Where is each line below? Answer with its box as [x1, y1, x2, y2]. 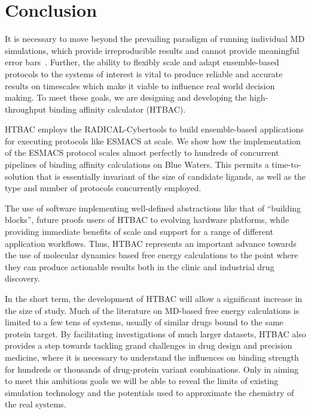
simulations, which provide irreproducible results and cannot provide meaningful [5, 44, 300, 56]
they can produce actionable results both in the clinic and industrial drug [5, 260, 275, 273]
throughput [5, 102, 47, 115]
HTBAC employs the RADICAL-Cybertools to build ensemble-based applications [5, 123, 304, 135]
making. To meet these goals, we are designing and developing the [5, 91, 247, 104]
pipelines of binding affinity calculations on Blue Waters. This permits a [5, 158, 269, 171]
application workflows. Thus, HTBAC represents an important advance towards [5, 237, 297, 249]
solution [5, 170, 34, 182]
